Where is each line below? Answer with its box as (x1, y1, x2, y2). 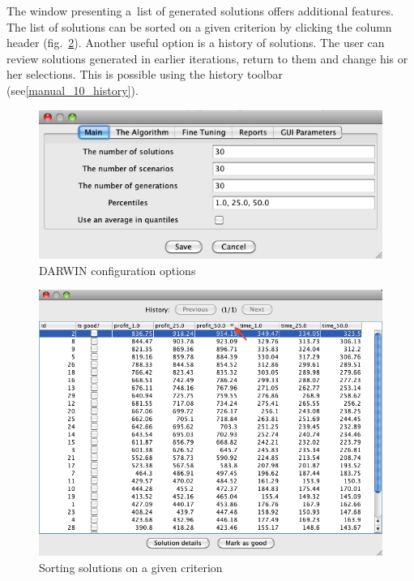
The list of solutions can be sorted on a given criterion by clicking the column (6, 18, 392, 35)
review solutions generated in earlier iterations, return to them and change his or (6, 49, 408, 67)
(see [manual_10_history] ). (6, 81, 139, 98)
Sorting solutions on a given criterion (39, 559, 223, 576)
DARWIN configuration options (39, 261, 196, 278)
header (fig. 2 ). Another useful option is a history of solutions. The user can (6, 34, 385, 51)
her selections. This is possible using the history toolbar (6, 66, 284, 83)
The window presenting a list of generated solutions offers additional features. (6, 2, 394, 19)
